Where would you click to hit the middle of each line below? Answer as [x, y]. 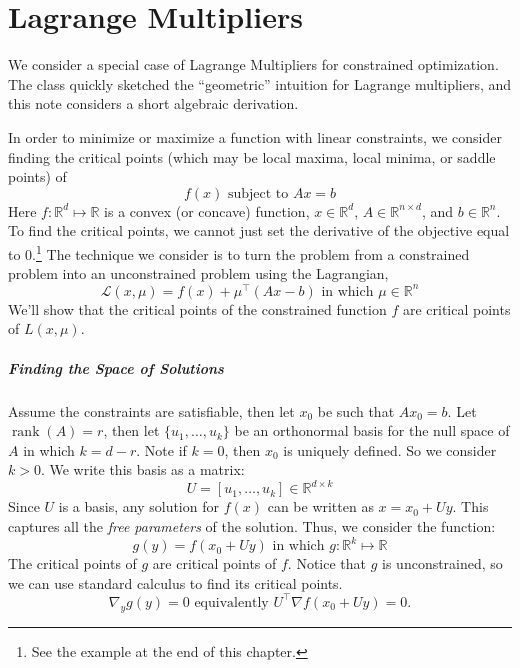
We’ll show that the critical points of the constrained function [197, 308]
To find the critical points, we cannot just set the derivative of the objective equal [259, 230]
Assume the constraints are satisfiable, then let [151, 410]
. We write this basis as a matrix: [142, 469]
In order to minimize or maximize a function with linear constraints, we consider [255, 136]
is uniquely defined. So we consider [390, 449]
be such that [356, 410]
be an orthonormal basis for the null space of [372, 430]
